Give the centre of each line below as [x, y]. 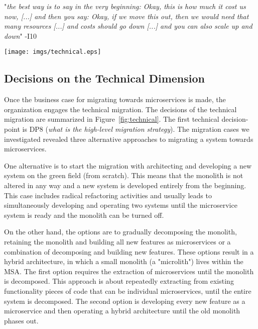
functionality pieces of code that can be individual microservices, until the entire [128, 291]
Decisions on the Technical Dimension [104, 78]
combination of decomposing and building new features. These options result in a [129, 251]
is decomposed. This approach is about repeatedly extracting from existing [119, 281]
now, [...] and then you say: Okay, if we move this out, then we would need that [126, 16]
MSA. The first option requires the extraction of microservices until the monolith [129, 271]
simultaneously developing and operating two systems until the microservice [121, 205]
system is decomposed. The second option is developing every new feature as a [125, 301]
